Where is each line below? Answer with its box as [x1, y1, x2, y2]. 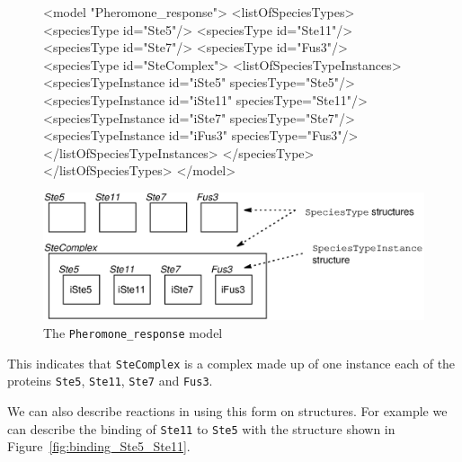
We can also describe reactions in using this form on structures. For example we [7, 401, 448, 420]
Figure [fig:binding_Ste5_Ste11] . [7, 437, 191, 456]
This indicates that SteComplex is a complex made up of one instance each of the [7, 353, 456, 372]
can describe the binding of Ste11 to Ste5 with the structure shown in [7, 419, 395, 438]
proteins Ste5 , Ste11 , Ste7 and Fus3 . [7, 371, 213, 390]
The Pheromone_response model [43, 323, 223, 342]
